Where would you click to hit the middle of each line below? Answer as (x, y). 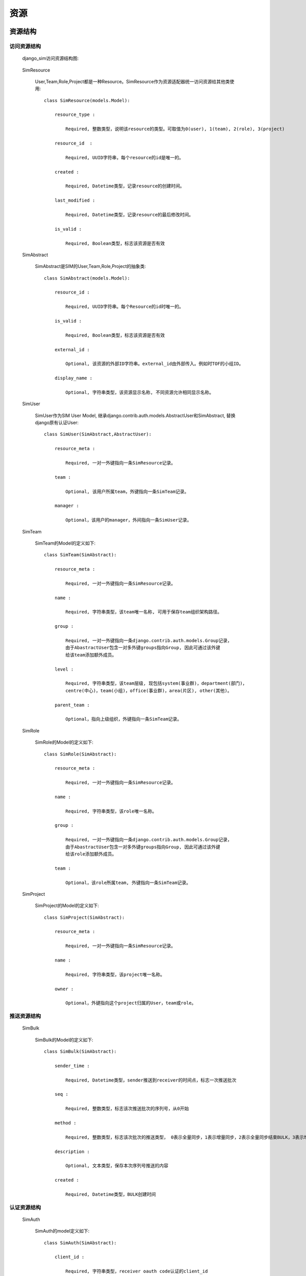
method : (65, 1123)
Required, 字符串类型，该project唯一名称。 (115, 974)
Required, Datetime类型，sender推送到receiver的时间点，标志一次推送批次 (151, 1080)
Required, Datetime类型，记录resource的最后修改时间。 (130, 215)
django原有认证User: (57, 423)
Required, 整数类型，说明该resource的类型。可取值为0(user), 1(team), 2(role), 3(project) (175, 129)
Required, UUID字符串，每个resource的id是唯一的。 (124, 157)
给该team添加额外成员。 (91, 655)
